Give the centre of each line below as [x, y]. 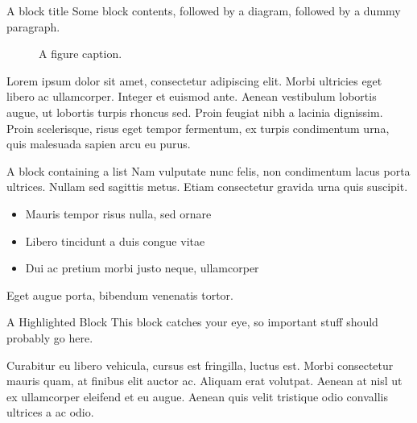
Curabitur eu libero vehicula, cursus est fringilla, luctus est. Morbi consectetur [200, 365]
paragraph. [33, 26]
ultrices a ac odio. [50, 412]
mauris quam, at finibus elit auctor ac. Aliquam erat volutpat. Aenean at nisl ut [204, 381]
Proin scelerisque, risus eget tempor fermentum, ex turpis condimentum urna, [198, 128]
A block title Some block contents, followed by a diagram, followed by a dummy [204, 10]
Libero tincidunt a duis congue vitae [115, 241]
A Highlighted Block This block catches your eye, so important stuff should [192, 322]
